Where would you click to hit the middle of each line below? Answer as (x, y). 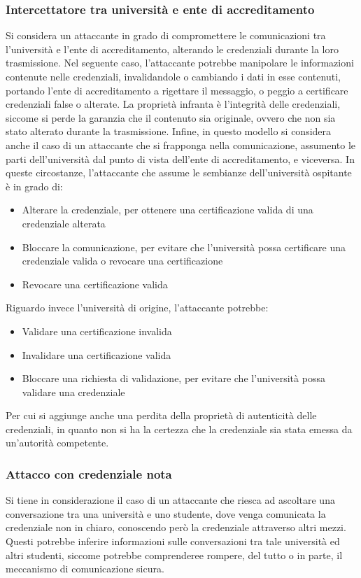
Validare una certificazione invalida (97, 331)
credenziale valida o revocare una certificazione (122, 261)
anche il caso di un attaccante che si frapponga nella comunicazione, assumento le (181, 144)
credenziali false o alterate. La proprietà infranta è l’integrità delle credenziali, (173, 104)
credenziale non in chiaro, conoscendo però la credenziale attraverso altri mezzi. (176, 527)
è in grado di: (34, 186)
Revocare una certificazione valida (95, 284)
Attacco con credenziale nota (89, 473)
